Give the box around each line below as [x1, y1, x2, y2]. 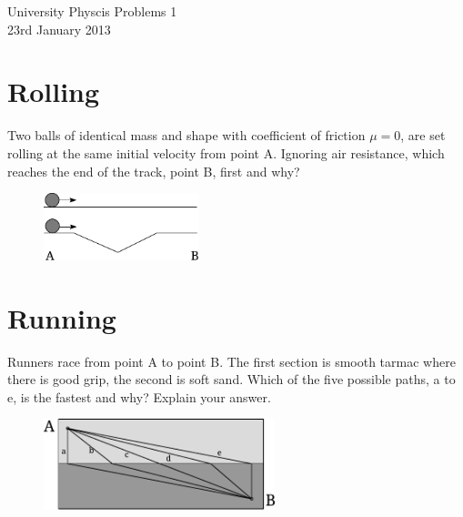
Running [7, 299, 116, 336]
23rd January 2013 [7, 19, 111, 38]
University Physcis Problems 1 [7, 2, 177, 20]
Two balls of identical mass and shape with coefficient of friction [7, 126, 366, 145]
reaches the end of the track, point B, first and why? [7, 161, 300, 180]
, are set [400, 126, 446, 145]
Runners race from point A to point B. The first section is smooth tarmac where [7, 351, 456, 370]
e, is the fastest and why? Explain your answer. [7, 387, 271, 406]
